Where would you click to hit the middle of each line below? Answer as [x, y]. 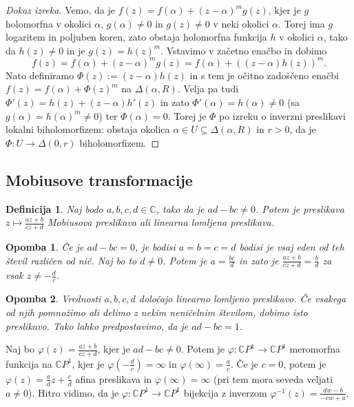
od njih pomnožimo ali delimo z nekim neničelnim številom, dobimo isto [157, 312]
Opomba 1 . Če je [45, 247]
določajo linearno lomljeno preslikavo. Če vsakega [242, 299]
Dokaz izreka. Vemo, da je [60, 10]
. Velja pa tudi [208, 88]
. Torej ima [302, 23]
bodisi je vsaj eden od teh [292, 247]
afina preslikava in [114, 378]
